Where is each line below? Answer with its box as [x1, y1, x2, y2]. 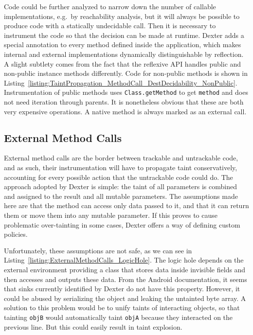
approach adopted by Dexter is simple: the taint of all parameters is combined [4, 181, 237, 192]
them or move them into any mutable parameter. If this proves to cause [4, 210, 217, 220]
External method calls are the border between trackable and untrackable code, [4, 153, 238, 163]
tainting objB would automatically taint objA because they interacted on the [4, 312, 233, 322]
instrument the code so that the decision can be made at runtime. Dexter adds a [4, 30, 244, 40]
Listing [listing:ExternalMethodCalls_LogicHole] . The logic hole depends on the [4, 255, 244, 265]
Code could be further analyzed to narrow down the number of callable [4, 1, 216, 11]
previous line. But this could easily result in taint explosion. [4, 321, 182, 332]
